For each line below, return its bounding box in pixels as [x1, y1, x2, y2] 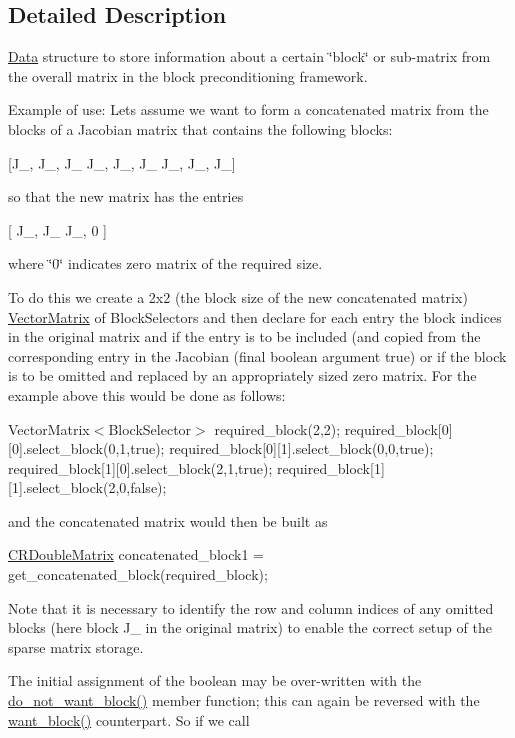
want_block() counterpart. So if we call [8, 709, 250, 730]
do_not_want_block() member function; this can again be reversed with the [8, 690, 480, 711]
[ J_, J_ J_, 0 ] [8, 219, 107, 240]
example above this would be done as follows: [8, 384, 286, 405]
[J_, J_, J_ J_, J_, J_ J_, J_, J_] [8, 152, 236, 173]
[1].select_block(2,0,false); [8, 477, 167, 498]
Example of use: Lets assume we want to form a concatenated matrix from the [8, 99, 489, 120]
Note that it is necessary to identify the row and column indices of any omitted [8, 597, 494, 618]
